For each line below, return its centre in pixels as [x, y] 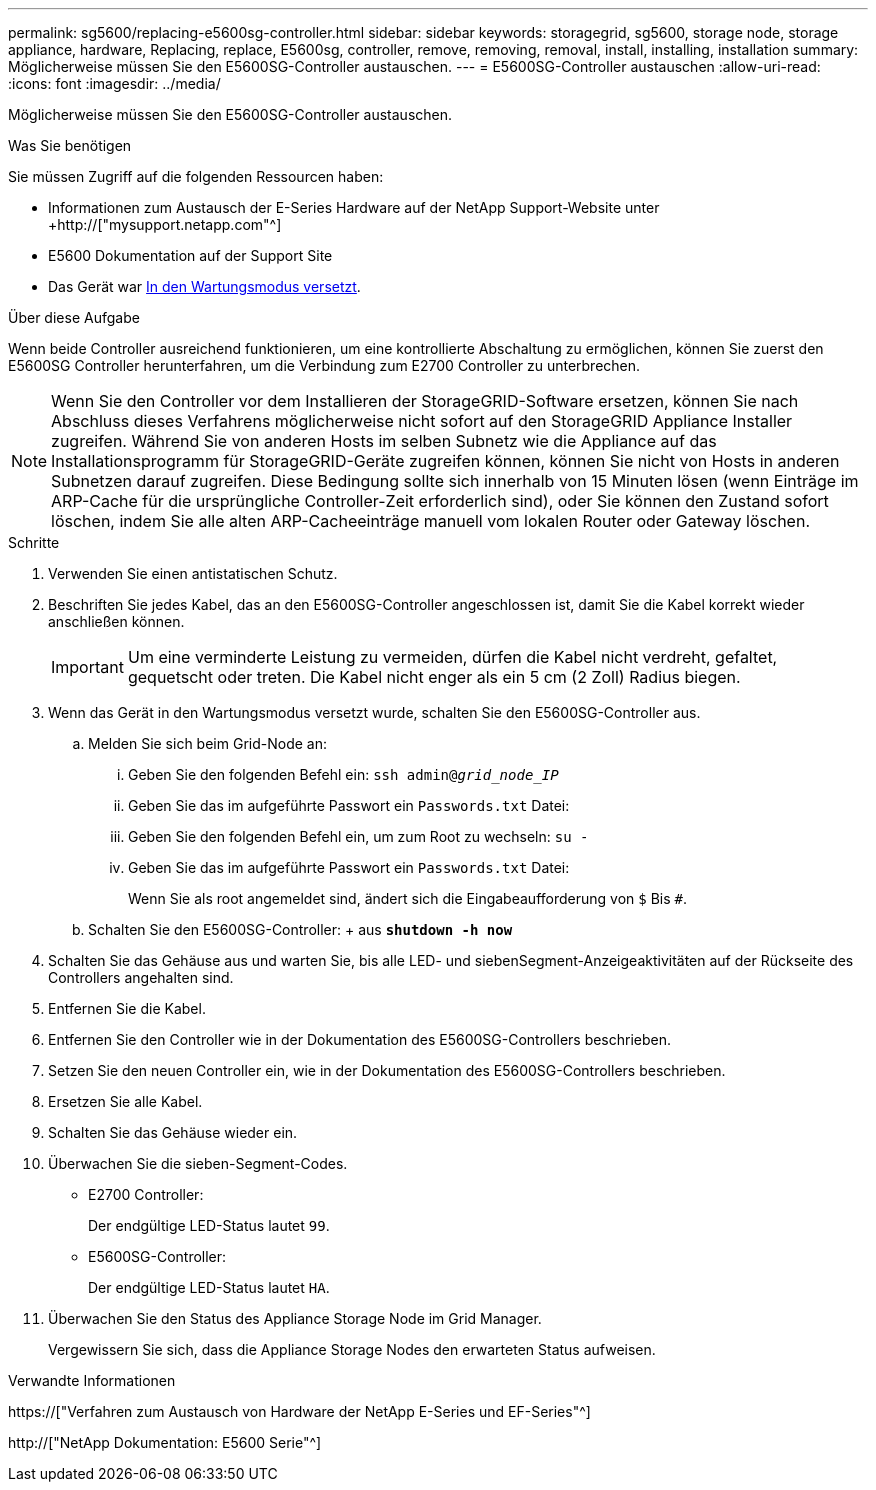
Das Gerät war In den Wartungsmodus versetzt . [204, 286]
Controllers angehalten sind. [141, 977]
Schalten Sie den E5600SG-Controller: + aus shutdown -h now [300, 929]
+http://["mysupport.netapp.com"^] [165, 224]
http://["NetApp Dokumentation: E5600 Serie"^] [165, 1442]
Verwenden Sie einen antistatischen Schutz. [193, 573]
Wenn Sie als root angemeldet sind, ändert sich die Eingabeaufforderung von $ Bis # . [407, 898]
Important [87, 667]
